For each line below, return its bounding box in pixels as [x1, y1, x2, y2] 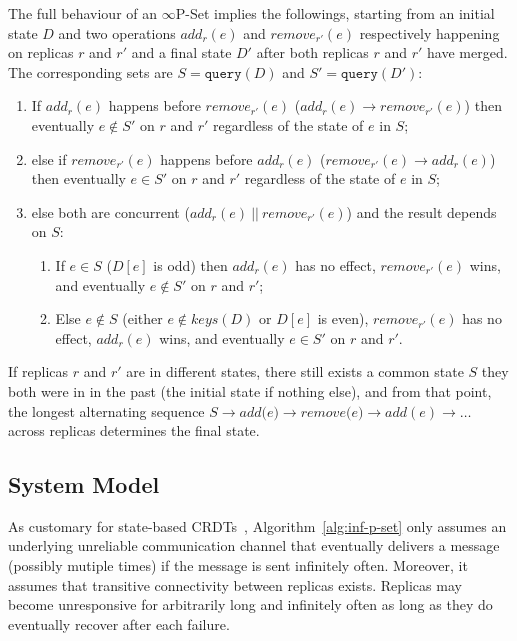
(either [122, 308, 163, 329]
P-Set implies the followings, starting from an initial [175, 3, 495, 23]
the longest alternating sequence [8, 400, 205, 421]
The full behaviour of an [8, 3, 158, 23]
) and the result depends [346, 201, 497, 222]
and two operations [58, 22, 176, 43]
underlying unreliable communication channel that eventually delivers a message [8, 535, 500, 556]
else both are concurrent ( [31, 201, 190, 222]
